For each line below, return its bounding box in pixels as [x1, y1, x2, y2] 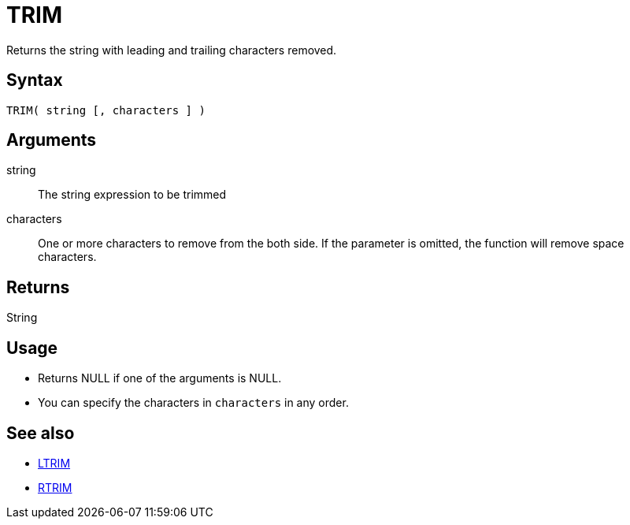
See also [6, 423, 75, 443]
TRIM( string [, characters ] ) [6, 103, 206, 117]
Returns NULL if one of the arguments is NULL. [38, 371, 282, 385]
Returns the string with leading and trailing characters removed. [6, 43, 337, 57]
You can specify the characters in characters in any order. [38, 396, 349, 410]
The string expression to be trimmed [38, 188, 227, 202]
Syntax [6, 70, 63, 91]
